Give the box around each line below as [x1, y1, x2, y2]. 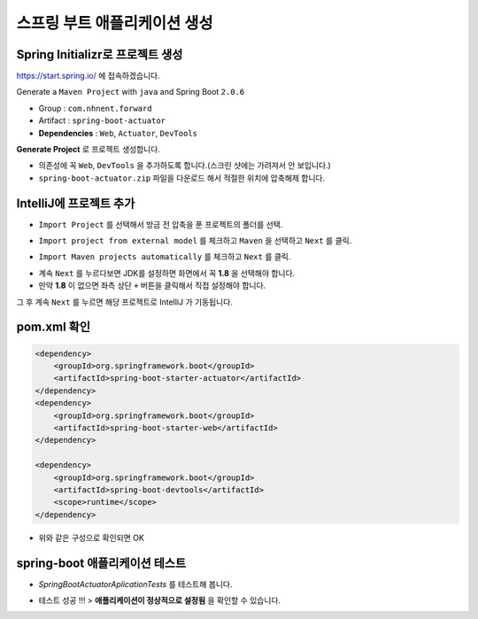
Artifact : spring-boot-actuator [38, 115, 166, 126]
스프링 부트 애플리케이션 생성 [16, 13, 213, 33]
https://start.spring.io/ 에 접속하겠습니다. [16, 71, 160, 81]
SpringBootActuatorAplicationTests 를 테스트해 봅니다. [38, 578, 233, 589]
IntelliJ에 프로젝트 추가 [16, 196, 135, 211]
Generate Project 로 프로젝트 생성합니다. [16, 144, 161, 155]
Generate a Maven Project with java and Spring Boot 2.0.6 [16, 87, 245, 97]
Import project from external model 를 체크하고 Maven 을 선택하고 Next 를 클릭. [38, 236, 352, 246]
